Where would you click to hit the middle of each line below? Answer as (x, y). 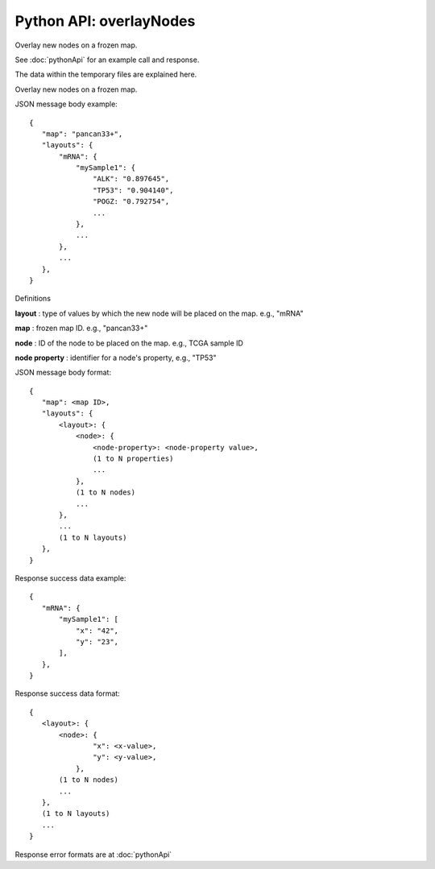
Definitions (33, 299)
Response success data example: (70, 578)
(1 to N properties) (133, 459)
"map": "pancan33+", (82, 134)
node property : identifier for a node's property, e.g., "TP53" (116, 358)
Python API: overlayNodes (105, 21)
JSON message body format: (63, 372)
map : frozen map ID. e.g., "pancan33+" (81, 328)
